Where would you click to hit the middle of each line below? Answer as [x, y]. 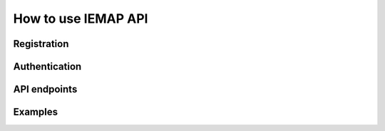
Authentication [47, 67]
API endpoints [45, 89]
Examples [36, 112]
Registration [41, 44]
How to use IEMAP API [81, 19]
